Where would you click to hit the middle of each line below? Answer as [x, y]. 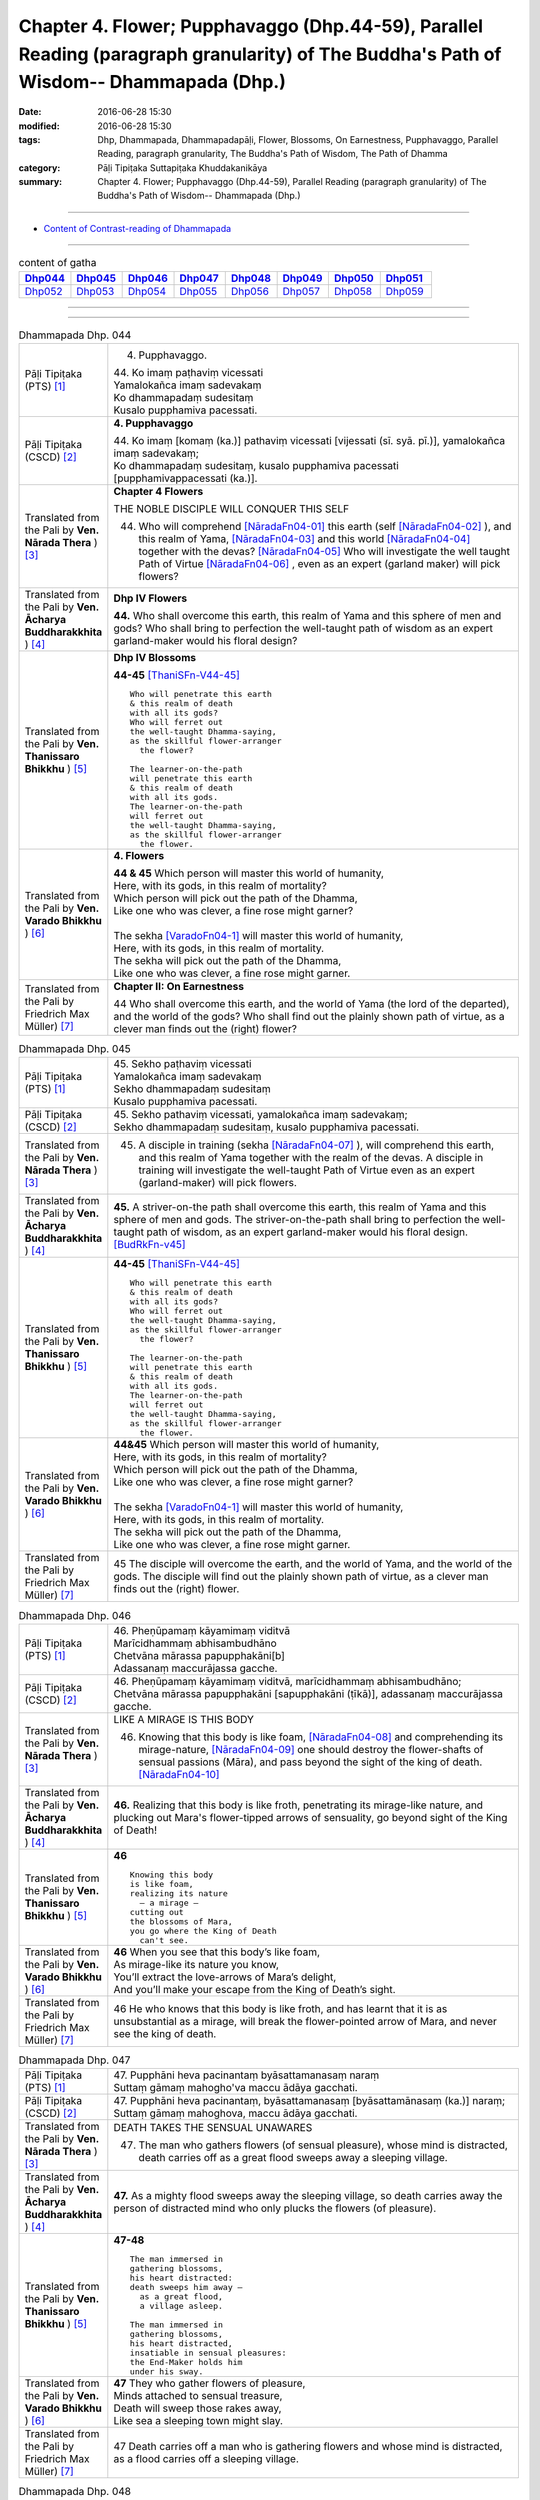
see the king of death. [165, 2033]
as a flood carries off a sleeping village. [206, 2459]
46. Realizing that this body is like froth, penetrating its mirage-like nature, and [298, 1805]
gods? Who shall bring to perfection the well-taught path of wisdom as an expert [303, 628]
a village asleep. [181, 2306]
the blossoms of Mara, [181, 1921]
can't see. [164, 1940]
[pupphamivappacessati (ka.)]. [185, 478]
